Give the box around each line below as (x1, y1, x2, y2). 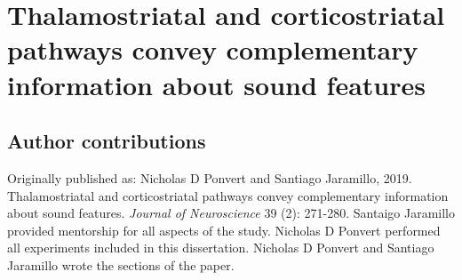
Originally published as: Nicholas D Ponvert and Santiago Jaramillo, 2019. (7, 168, 412, 187)
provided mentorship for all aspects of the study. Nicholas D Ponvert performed (7, 220, 441, 239)
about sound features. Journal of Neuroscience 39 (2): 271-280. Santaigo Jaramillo (7, 204, 455, 222)
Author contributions (7, 127, 206, 155)
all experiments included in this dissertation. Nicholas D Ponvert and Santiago (7, 238, 434, 257)
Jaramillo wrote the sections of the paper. (7, 255, 235, 274)
